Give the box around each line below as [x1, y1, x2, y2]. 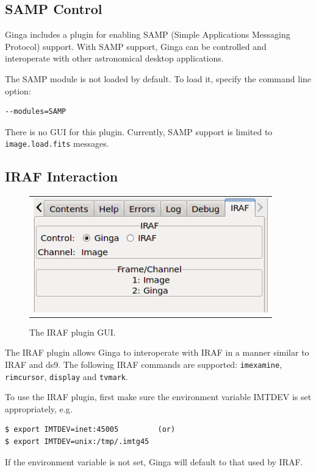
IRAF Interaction [5, 167, 118, 186]
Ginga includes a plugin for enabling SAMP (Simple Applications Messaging [5, 28, 290, 41]
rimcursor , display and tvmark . [5, 370, 128, 382]
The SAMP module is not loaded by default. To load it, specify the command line [5, 72, 312, 85]
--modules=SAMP [5, 107, 66, 116]
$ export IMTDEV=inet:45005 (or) [5, 425, 176, 434]
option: [5, 84, 31, 97]
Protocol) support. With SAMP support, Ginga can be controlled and [5, 40, 267, 52]
